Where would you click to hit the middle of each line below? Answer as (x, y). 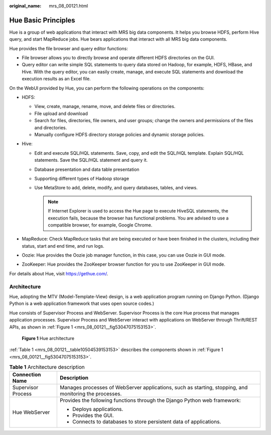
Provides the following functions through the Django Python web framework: (150, 400)
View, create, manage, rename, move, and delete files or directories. (105, 106)
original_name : (25, 6)
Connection (27, 375)
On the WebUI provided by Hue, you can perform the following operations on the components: (107, 88)
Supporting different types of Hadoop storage (82, 178)
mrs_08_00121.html (69, 6)
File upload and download (61, 114)
